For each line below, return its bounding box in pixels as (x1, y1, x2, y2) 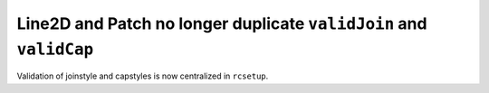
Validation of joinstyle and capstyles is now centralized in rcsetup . (16, 70, 269, 81)
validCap (16, 39, 94, 59)
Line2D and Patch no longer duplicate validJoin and (16, 14, 427, 33)
